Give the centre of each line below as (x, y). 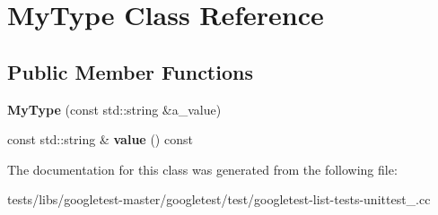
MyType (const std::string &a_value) (114, 109)
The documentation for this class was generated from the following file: (202, 169)
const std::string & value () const (100, 139)
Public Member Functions (130, 71)
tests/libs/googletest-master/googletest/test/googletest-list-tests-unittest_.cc (219, 199)
